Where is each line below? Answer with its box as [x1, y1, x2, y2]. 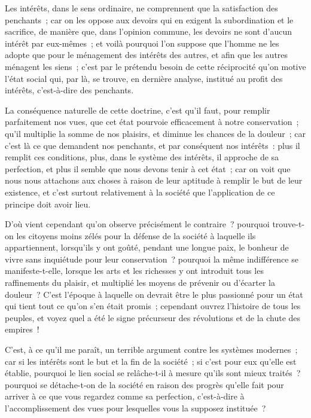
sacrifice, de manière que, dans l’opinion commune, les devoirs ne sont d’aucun [5, 25, 292, 38]
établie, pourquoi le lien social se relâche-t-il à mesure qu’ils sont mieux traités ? [5, 367, 301, 379]
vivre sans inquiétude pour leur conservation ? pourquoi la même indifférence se [5, 252, 298, 265]
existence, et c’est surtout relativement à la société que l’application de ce [5, 185, 275, 198]
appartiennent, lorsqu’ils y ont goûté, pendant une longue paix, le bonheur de [5, 241, 289, 254]
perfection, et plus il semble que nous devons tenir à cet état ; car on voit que [5, 162, 291, 175]
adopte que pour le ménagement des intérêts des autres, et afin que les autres [5, 48, 288, 61]
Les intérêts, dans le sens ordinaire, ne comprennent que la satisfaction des [5, 2, 278, 14]
